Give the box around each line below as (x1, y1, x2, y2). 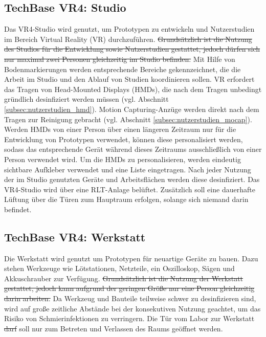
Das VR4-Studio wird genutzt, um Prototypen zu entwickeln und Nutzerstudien (4, 24, 255, 34)
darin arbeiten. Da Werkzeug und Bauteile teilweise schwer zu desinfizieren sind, (4, 293, 256, 304)
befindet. (4, 204, 32, 214)
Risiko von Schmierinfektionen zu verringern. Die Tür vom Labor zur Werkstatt (4, 313, 255, 324)
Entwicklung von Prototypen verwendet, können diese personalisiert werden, (4, 133, 243, 144)
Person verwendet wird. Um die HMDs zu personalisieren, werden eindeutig (4, 153, 241, 164)
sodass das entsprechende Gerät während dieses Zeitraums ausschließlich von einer (4, 144, 262, 154)
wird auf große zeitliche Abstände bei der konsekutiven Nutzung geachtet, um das (4, 303, 261, 313)
